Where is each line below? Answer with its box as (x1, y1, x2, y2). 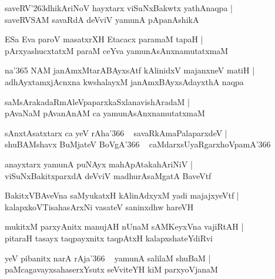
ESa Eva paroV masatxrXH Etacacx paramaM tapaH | (5, 33, 203, 45)
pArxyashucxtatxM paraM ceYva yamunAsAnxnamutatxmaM (5, 44, 229, 56)
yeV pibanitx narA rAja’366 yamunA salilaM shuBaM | (5, 251, 211, 264)
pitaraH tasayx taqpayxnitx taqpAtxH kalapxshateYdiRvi (5, 231, 213, 244)
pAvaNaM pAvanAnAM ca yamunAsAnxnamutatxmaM (5, 107, 205, 119)
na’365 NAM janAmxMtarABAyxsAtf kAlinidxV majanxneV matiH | (5, 64, 255, 76)
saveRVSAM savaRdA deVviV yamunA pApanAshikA (5, 13, 199, 25)
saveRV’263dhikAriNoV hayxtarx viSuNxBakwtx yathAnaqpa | (5, 2, 233, 14)
